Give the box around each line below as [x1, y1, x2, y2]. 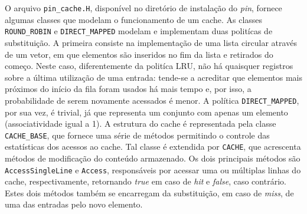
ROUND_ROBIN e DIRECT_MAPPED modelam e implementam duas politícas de [5, 25, 273, 37]
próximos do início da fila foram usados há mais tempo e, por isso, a [5, 83, 252, 95]
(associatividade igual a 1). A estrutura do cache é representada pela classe [5, 117, 276, 130]
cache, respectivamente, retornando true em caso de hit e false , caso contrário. [5, 175, 286, 187]
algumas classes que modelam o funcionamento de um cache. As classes [5, 13, 263, 25]
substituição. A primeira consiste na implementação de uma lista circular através [5, 36, 297, 48]
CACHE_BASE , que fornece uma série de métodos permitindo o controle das [5, 129, 270, 141]
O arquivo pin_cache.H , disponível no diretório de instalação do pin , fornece [5, 2, 282, 14]
